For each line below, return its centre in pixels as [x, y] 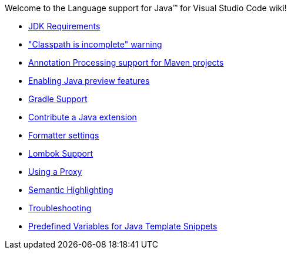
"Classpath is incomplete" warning [95, 44]
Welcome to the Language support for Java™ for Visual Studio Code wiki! [146, 8]
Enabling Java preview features [89, 81]
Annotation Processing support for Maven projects [126, 62]
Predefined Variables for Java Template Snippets [123, 226]
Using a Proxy [55, 172]
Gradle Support [58, 99]
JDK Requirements [64, 26]
